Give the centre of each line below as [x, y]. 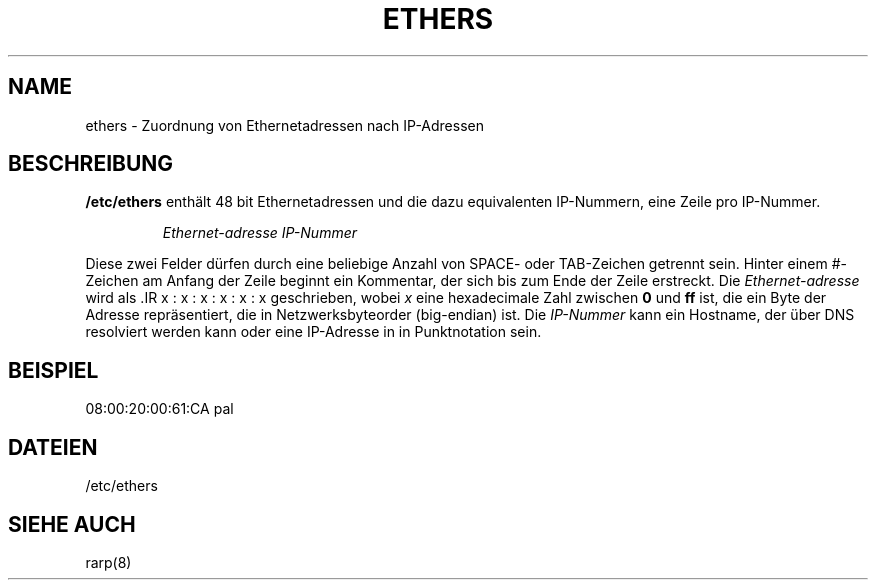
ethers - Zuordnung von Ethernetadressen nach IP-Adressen [284, 125]
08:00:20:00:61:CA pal [159, 409]
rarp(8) [108, 562]
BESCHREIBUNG [91, 164]
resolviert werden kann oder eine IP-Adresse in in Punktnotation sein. [313, 332]
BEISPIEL [53, 370]
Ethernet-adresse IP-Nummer [260, 233]
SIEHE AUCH [72, 524]
